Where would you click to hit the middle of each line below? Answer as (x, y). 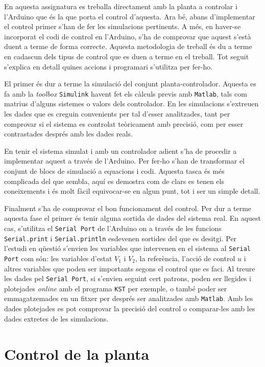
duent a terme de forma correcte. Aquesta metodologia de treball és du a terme (128, 46)
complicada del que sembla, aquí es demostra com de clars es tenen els (114, 181)
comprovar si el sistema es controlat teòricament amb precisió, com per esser (124, 123)
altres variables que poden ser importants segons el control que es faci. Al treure (130, 268)
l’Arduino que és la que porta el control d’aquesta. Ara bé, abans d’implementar (130, 16)
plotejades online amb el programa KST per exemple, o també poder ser (116, 288)
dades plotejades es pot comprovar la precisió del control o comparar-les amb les (130, 308)
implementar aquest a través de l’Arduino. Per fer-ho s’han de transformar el (124, 161)
